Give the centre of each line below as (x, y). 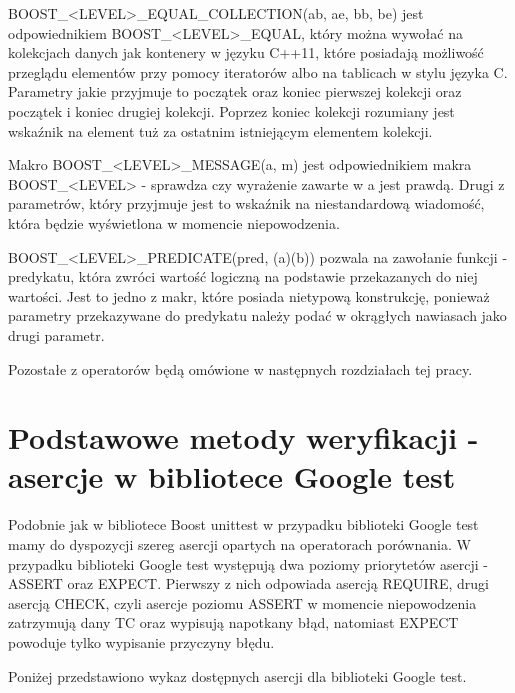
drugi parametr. (56, 334)
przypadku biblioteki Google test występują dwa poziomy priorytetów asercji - (248, 563)
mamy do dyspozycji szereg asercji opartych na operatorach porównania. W (239, 544)
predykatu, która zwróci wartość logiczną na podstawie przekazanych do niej (243, 276)
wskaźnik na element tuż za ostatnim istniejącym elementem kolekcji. (220, 130)
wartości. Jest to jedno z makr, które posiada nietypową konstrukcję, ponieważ (249, 295)
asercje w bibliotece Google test (232, 476)
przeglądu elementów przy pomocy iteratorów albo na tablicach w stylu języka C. (258, 71)
